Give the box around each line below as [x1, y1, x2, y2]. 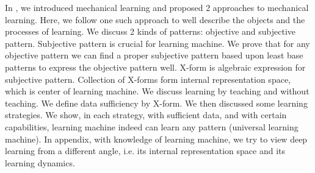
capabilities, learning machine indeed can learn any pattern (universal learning [5, 120, 299, 133]
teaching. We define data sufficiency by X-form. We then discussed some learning [5, 96, 308, 109]
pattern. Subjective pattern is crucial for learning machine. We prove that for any [5, 37, 310, 49]
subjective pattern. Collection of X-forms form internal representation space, [5, 72, 291, 85]
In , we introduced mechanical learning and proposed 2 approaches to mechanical [5, 1, 309, 13]
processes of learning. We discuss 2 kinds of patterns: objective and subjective [5, 25, 296, 38]
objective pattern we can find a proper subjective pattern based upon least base [5, 49, 303, 62]
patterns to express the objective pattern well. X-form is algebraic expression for [5, 60, 306, 73]
